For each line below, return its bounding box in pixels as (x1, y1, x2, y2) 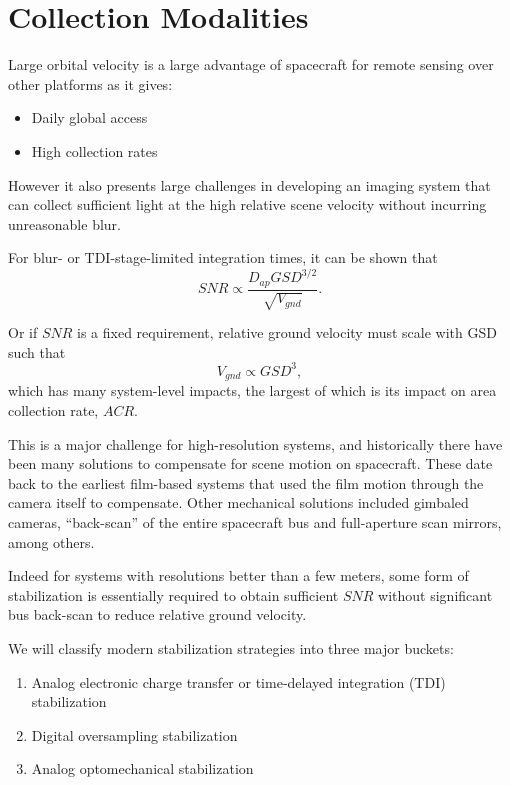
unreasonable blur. (8, 213, 121, 234)
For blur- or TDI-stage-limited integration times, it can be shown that (8, 247, 438, 268)
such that (8, 341, 66, 362)
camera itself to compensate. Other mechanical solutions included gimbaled (8, 492, 469, 513)
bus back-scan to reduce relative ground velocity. (8, 604, 307, 625)
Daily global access (31, 107, 148, 128)
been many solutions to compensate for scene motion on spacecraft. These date (8, 453, 493, 474)
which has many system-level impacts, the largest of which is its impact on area (8, 380, 497, 401)
